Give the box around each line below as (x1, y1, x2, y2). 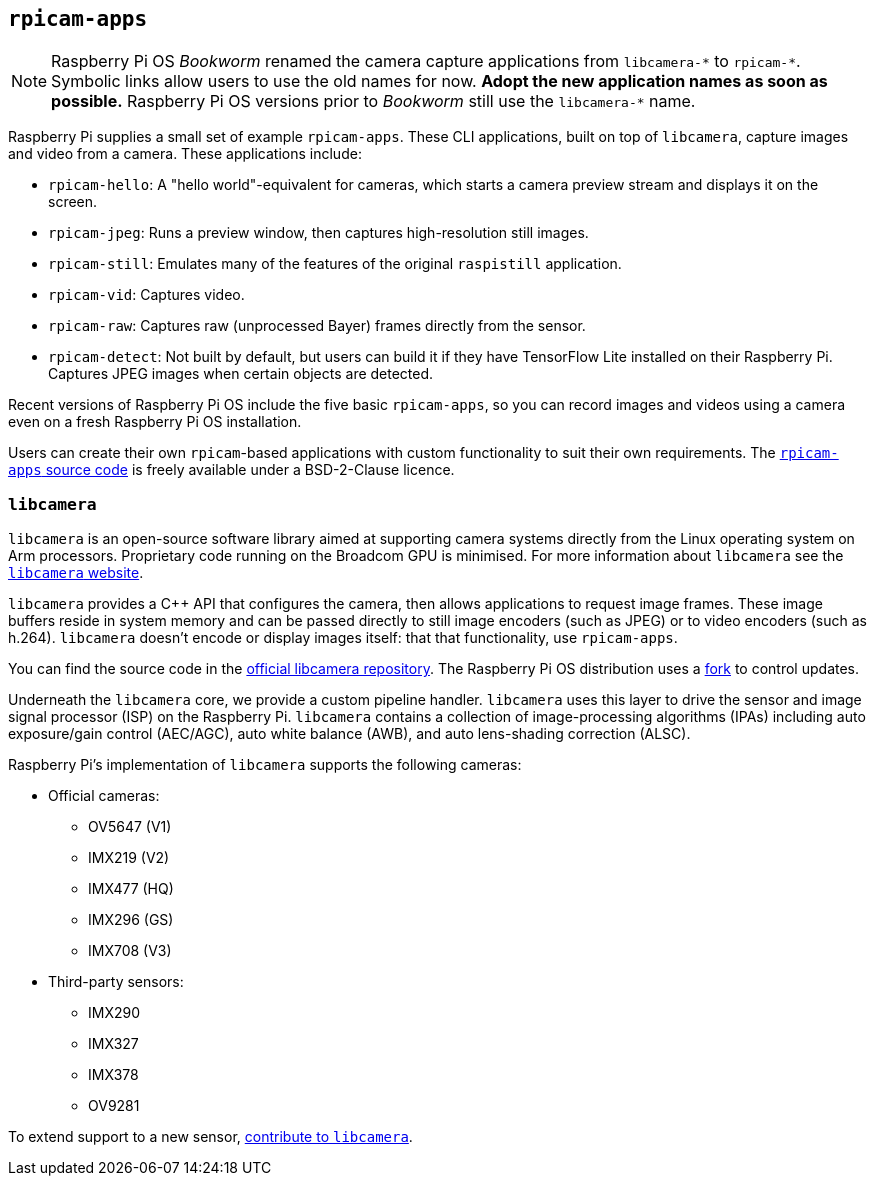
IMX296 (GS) (88, 911, 174, 929)
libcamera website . (8, 564, 144, 582)
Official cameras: (48, 787, 160, 805)
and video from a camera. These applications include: (8, 145, 362, 163)
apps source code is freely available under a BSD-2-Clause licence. (8, 461, 455, 479)
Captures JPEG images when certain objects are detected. (48, 365, 434, 383)
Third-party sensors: (48, 973, 184, 991)
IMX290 (88, 1004, 141, 1022)
